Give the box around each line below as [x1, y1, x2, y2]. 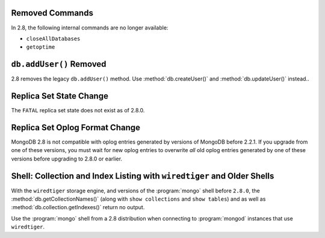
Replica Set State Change [11, 91, 108, 102]
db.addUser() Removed [11, 59, 107, 69]
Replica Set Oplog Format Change [11, 122, 141, 132]
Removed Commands [11, 8, 93, 18]
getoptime [26, 44, 55, 50]
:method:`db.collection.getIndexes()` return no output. [11, 204, 145, 211]
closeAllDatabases [26, 35, 81, 42]
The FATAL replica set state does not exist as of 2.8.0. [11, 107, 145, 114]
